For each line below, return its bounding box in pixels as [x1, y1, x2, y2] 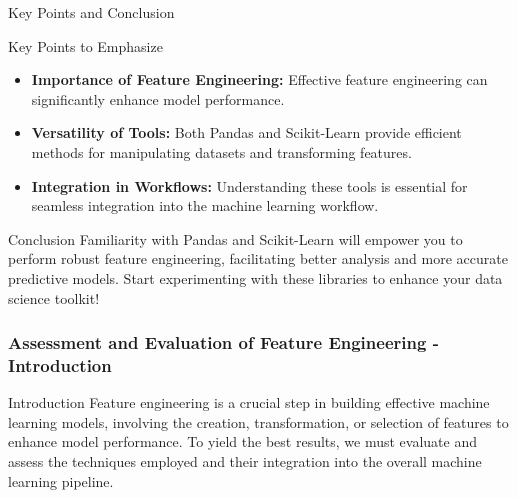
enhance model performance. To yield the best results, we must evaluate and [8, 431, 477, 452]
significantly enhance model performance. [31, 88, 285, 109]
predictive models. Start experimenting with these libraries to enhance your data [8, 267, 503, 288]
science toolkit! [8, 287, 100, 308]
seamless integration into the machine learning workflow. [31, 195, 379, 216]
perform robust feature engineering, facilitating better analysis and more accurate [8, 248, 508, 269]
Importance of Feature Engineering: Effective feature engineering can [31, 69, 488, 90]
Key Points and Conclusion [8, 2, 175, 22]
